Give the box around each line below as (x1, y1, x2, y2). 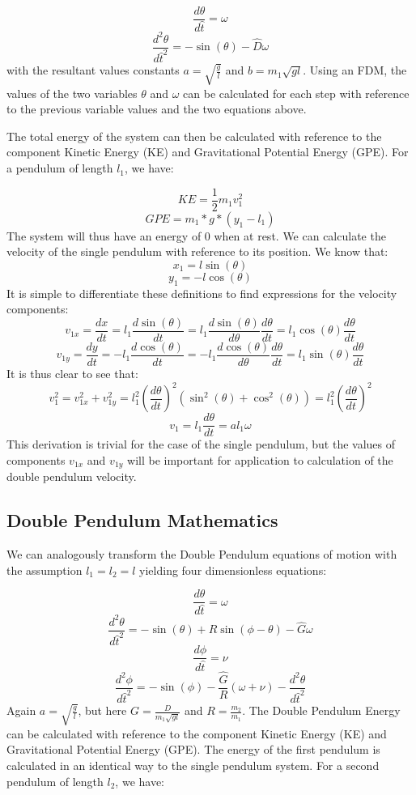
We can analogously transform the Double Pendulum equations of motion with (6, 546, 397, 563)
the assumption (6, 561, 83, 578)
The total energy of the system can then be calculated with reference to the (6, 127, 382, 144)
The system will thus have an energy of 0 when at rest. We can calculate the (6, 227, 386, 244)
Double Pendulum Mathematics (6, 508, 278, 533)
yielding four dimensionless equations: (139, 561, 327, 578)
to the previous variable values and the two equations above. (6, 100, 307, 117)
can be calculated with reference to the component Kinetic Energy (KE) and (6, 725, 387, 742)
